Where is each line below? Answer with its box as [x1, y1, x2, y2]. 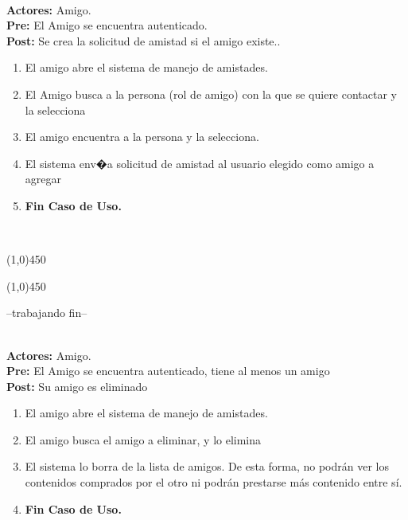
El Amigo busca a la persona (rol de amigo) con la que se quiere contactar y [25, 85, 398, 102]
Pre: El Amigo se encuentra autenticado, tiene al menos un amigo [6, 362, 330, 379]
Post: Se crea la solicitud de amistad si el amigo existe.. [6, 32, 281, 49]
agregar [25, 170, 61, 187]
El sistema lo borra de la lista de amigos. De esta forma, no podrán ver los [25, 458, 389, 475]
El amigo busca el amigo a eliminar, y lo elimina [25, 431, 262, 448]
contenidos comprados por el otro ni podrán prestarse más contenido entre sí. [25, 474, 402, 491]
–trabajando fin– [6, 304, 87, 321]
